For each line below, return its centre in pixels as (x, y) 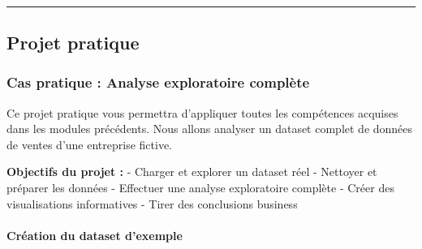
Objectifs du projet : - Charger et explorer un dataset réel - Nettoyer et (192, 172)
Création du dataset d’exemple (95, 235)
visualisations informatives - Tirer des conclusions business (152, 203)
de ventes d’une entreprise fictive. (89, 144)
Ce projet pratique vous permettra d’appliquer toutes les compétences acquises (202, 112)
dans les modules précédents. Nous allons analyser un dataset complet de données (210, 129)
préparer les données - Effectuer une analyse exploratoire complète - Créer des (200, 187)
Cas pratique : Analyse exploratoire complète (158, 82)
